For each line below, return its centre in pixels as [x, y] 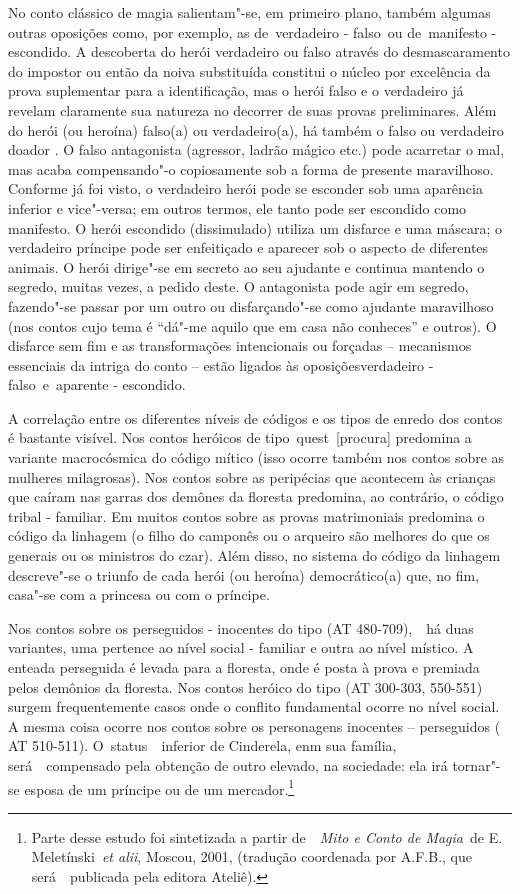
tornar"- [476, 764]
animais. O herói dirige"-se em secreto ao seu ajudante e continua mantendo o [246, 266]
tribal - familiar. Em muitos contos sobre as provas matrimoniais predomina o [246, 515]
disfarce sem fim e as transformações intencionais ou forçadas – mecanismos [240, 345]
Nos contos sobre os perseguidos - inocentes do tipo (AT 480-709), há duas [241, 627]
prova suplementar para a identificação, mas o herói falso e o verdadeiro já [236, 90]
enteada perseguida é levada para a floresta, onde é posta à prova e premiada [244, 667]
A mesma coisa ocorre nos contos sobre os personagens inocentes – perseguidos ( [254, 725]
